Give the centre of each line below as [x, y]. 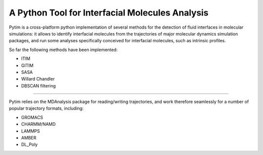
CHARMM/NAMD [38, 124]
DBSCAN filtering [38, 86]
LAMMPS [30, 131]
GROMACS [32, 117]
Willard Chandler [38, 79]
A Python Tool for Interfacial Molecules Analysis [109, 13]
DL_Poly [29, 145]
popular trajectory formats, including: [46, 108]
